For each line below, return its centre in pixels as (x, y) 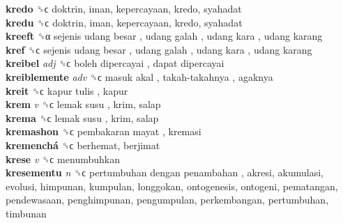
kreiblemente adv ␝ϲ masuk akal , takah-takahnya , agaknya (139, 76)
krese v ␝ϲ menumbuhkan (63, 159)
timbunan (26, 213)
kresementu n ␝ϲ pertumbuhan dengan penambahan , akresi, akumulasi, (165, 172)
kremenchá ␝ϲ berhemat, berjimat (83, 145)
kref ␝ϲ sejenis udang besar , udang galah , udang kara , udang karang (159, 49)
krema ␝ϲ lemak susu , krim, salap (82, 117)
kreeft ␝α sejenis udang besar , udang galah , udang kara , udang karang (164, 36)
